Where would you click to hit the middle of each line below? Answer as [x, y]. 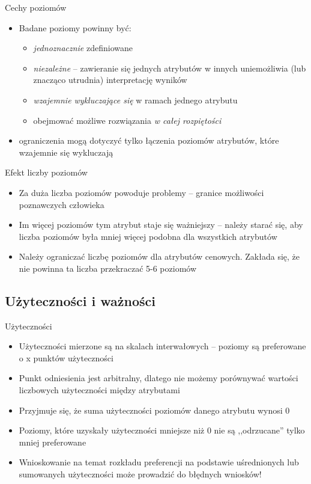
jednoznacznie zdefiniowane [83, 48]
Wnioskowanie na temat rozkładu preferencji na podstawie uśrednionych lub [159, 462]
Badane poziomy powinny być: [75, 27]
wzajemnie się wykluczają [66, 152]
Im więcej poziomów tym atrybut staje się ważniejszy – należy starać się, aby [161, 225]
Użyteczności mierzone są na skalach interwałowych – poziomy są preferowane [162, 346]
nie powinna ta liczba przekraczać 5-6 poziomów [108, 268]
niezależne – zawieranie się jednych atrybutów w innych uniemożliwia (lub [170, 68]
